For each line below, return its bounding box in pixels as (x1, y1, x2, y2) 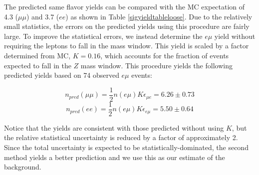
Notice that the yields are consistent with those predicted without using (4, 122, 224, 133)
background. (4, 162, 41, 172)
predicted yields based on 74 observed (4, 70, 119, 80)
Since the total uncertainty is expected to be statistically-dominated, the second (4, 142, 249, 153)
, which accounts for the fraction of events (100, 50, 229, 60)
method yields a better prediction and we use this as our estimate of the (4, 152, 225, 162)
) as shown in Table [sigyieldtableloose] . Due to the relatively (65, 11, 253, 21)
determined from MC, (4, 50, 71, 60)
